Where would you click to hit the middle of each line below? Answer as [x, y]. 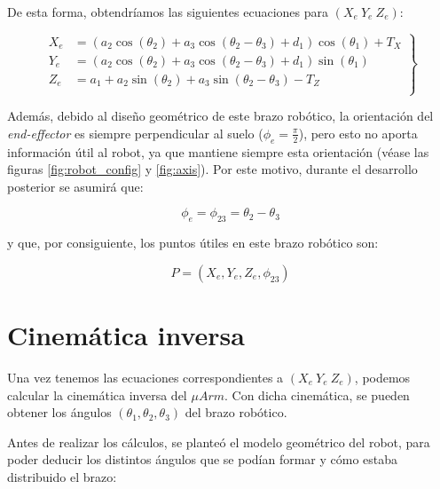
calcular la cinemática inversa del [97, 394]
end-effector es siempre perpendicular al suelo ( [135, 133]
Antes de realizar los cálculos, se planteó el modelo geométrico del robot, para [219, 442]
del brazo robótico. [236, 412]
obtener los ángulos [59, 412]
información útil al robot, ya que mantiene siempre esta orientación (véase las [218, 151]
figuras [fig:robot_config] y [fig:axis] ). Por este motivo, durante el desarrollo [212, 169]
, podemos [382, 377]
